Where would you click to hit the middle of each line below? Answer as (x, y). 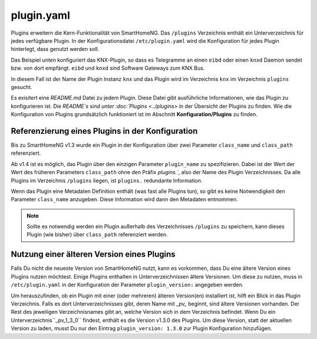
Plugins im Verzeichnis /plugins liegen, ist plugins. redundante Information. (107, 180)
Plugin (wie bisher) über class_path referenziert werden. (97, 235)
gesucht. (21, 87)
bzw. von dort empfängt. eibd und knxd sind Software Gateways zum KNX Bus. (108, 68)
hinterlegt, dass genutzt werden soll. (55, 49)
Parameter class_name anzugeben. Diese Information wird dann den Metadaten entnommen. (124, 199)
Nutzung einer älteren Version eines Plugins (93, 254)
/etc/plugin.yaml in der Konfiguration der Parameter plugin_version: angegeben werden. (127, 285)
